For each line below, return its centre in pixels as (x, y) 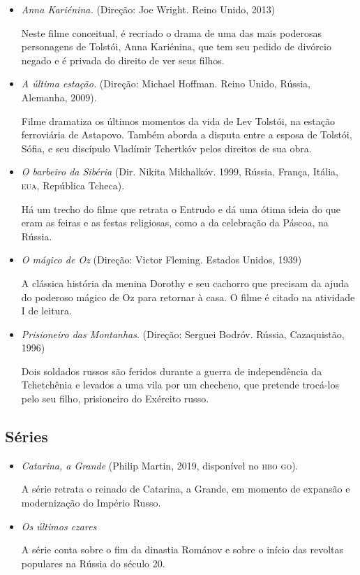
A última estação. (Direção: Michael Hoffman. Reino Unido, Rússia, (166, 83)
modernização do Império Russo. (91, 503)
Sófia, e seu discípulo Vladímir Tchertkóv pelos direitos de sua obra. (166, 148)
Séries (27, 436)
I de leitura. (46, 311)
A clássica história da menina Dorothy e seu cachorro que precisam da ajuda (185, 283)
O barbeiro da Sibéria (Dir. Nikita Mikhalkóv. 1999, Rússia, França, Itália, (180, 172)
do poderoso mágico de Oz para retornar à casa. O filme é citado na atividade (188, 297)
